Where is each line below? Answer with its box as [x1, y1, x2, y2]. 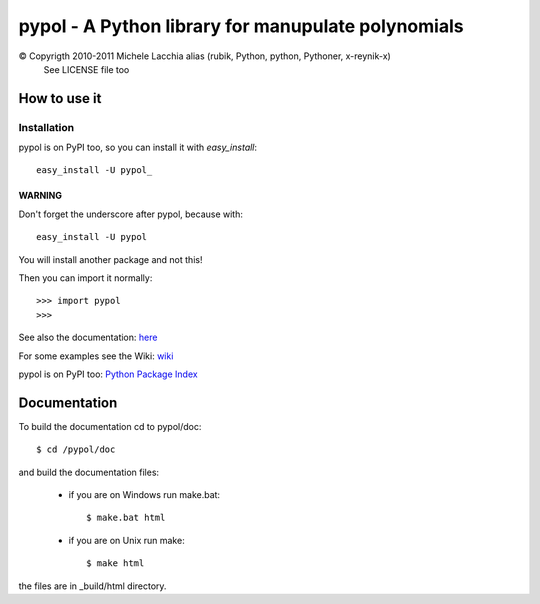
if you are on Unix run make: [68, 534, 185, 546]
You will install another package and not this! [18, 253, 203, 265]
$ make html [86, 558, 145, 569]
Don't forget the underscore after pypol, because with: [18, 208, 244, 220]
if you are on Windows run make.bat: [68, 489, 220, 501]
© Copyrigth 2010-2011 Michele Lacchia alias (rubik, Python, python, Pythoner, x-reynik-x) [18, 50, 392, 62]
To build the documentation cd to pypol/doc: [18, 420, 202, 432]
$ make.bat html [86, 512, 166, 524]
